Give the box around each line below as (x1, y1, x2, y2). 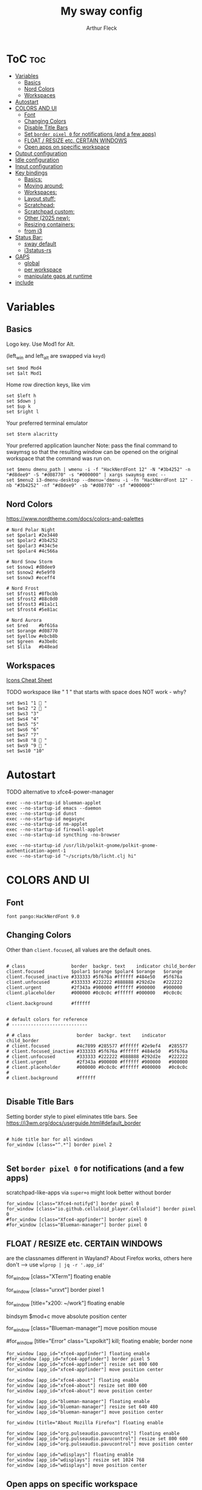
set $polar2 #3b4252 (6, 538, 59, 544)
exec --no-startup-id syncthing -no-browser (6, 832, 120, 838)
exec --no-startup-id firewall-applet (6, 826, 104, 833)
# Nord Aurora (6, 617, 42, 623)
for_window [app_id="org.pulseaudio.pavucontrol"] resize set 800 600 (6, 1436, 188, 1442)
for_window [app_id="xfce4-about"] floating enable (6, 1378, 139, 1384)
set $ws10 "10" (6, 748, 45, 754)
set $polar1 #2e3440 (6, 532, 59, 538)
